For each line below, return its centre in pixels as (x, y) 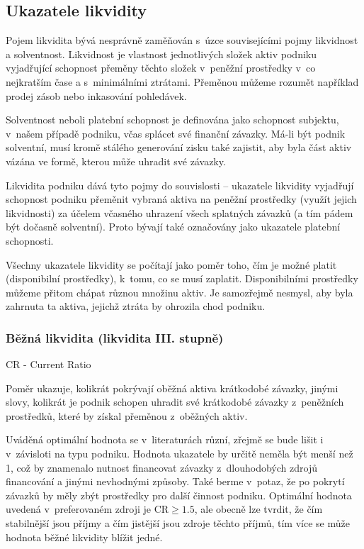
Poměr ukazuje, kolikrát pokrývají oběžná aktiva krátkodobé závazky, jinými (172, 388)
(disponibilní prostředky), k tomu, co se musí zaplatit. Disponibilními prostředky (182, 278)
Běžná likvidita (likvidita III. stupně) (115, 337)
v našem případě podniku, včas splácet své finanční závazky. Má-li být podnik (176, 133)
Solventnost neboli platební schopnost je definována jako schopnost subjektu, (172, 120)
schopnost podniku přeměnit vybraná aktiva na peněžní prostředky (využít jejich (181, 199)
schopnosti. (30, 240)
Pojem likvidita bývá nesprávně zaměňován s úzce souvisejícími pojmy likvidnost (182, 40)
